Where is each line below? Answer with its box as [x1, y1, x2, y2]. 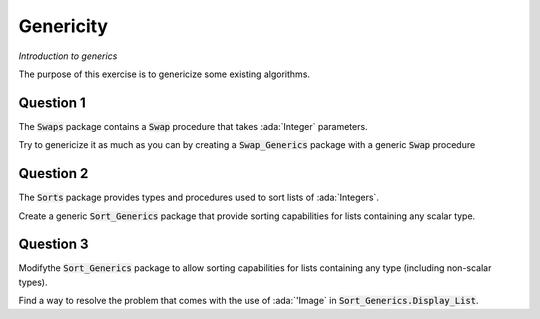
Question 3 [18, 236, 89, 253]
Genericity [18, 15, 109, 37]
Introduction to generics [18, 50, 118, 62]
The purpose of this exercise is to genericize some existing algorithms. [18, 68, 310, 80]
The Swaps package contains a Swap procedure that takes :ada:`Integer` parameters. [18, 120, 369, 132]
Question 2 [18, 165, 89, 182]
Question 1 [18, 94, 87, 111]
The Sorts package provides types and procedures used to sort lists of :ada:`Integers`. [18, 191, 380, 204]
